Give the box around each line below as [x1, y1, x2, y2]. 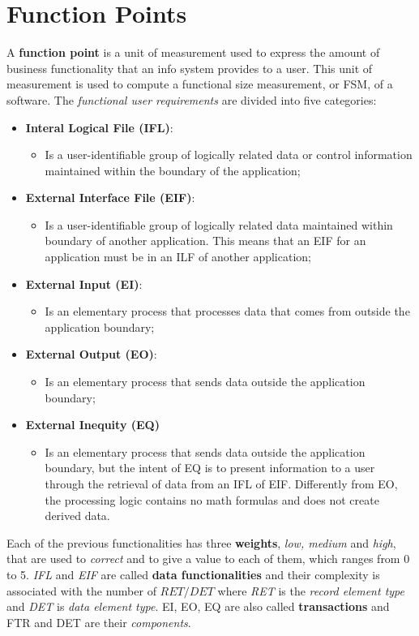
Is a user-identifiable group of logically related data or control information [45, 146, 413, 163]
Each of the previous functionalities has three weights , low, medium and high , [6, 534, 396, 551]
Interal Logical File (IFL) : [25, 118, 173, 135]
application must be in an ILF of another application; [45, 248, 311, 265]
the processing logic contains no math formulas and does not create [45, 491, 379, 508]
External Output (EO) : [25, 346, 157, 363]
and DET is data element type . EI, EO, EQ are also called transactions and [6, 598, 390, 615]
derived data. [45, 507, 110, 524]
